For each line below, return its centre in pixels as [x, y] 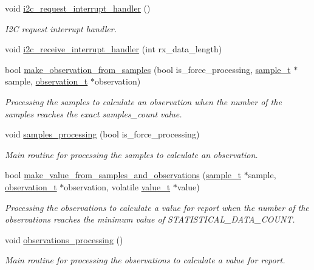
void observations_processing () [64, 239]
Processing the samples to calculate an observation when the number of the [143, 101]
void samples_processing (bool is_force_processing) [102, 134]
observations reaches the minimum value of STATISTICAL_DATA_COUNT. [150, 219]
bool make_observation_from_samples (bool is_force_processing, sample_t [148, 69]
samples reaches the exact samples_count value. [94, 113]
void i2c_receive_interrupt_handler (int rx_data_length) [114, 49]
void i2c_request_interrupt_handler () [78, 8]
